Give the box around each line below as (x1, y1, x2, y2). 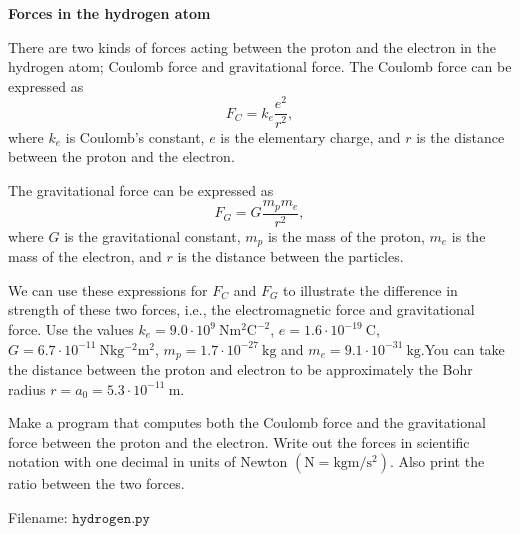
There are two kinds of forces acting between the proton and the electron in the (8, 36, 496, 57)
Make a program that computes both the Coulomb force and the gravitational (8, 412, 486, 433)
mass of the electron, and (8, 246, 162, 267)
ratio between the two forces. (8, 473, 185, 494)
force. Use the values (8, 319, 134, 340)
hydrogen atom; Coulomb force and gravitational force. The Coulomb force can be (8, 56, 512, 77)
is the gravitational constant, (64, 225, 241, 246)
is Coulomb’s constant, (65, 126, 205, 147)
